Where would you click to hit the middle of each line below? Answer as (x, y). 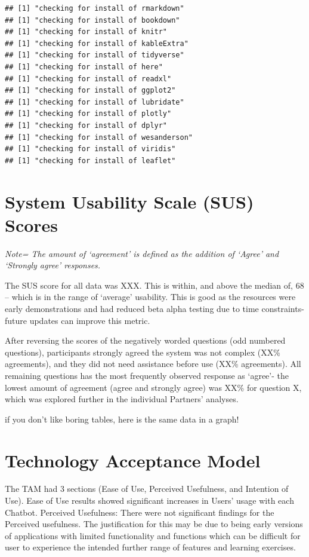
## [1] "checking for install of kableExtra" (97, 43)
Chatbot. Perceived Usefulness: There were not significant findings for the (140, 512)
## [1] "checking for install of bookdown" (92, 20)
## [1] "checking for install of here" (84, 67)
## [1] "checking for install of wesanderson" (99, 137)
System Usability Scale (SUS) (129, 201)
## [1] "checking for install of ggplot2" (90, 91)
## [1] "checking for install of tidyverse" (95, 55)
